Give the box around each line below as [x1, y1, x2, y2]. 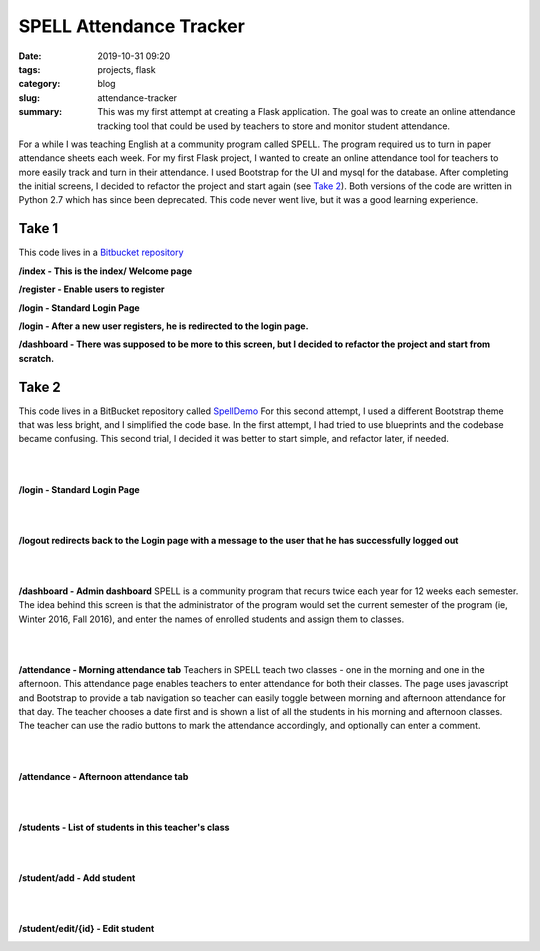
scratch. [18, 352, 55, 364]
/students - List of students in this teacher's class [18, 821, 230, 833]
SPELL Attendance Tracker [18, 15, 245, 37]
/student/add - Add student [18, 871, 136, 884]
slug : [18, 91, 40, 104]
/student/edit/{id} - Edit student [18, 923, 155, 935]
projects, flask [97, 63, 156, 75]
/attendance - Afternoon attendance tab [18, 770, 189, 782]
